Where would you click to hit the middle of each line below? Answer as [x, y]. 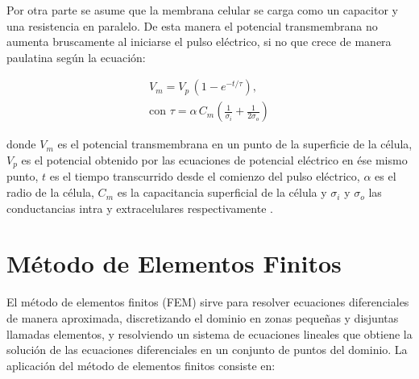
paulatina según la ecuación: [76, 57]
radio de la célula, [50, 192]
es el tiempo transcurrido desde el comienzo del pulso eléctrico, [205, 176]
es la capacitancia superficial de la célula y [222, 192]
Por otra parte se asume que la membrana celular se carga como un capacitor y [202, 10]
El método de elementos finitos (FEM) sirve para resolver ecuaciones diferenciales [208, 302]
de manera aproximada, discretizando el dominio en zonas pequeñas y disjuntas [203, 317]
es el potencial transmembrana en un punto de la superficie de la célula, [235, 144]
